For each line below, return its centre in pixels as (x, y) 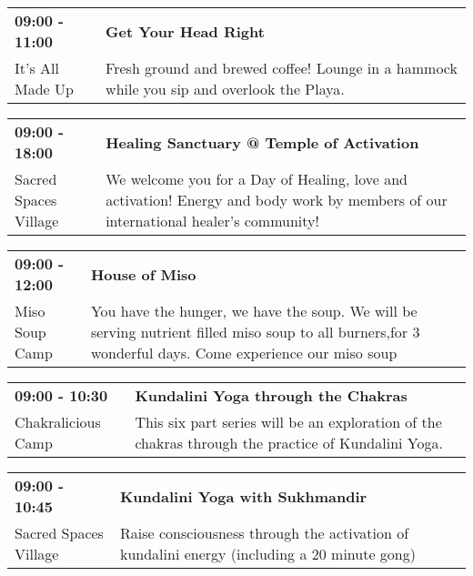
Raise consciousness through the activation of (264, 533)
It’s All (37, 68)
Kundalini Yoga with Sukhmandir (243, 496)
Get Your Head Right (185, 31)
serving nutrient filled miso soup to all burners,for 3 (255, 332)
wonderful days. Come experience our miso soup (244, 353)
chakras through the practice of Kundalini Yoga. (289, 443)
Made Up (44, 89)
